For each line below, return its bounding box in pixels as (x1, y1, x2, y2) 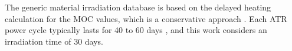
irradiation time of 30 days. (5, 35, 104, 47)
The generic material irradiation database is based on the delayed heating (5, 1, 271, 13)
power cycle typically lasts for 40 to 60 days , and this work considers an (5, 24, 267, 36)
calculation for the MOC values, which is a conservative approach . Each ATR (5, 12, 287, 24)
